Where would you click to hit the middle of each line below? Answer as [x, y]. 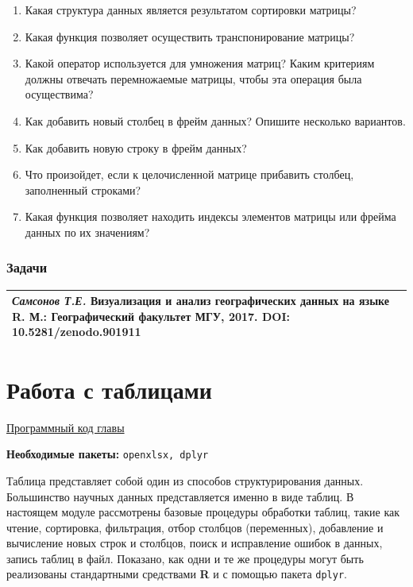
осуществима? [59, 94]
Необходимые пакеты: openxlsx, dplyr [108, 454]
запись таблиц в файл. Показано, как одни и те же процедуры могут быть [185, 558]
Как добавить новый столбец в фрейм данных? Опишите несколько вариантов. [215, 120]
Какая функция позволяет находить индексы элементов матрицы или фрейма [210, 216]
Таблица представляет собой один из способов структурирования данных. [185, 480]
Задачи [27, 267]
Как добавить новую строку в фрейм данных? [136, 147]
